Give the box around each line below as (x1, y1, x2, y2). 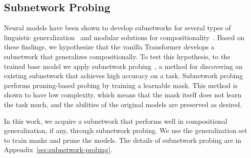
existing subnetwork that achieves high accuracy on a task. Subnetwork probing (4, 70, 243, 81)
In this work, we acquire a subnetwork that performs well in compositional (4, 115, 228, 126)
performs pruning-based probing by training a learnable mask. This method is (4, 80, 238, 90)
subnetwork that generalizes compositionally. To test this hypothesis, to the (4, 51, 230, 61)
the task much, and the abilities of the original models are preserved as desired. (4, 99, 242, 109)
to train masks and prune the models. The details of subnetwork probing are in (4, 135, 242, 145)
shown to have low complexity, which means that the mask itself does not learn (4, 90, 242, 100)
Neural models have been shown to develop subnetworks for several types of (4, 23, 231, 33)
